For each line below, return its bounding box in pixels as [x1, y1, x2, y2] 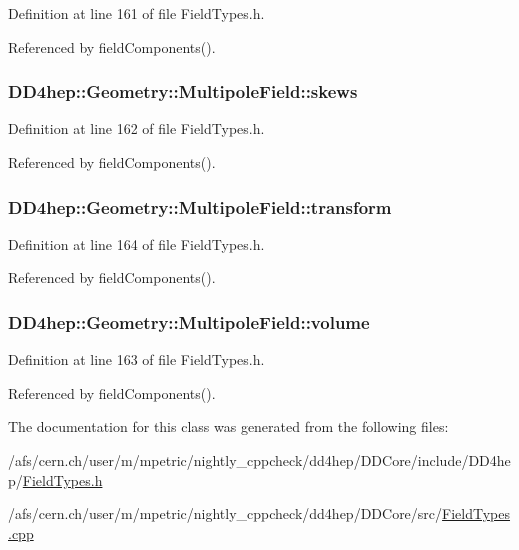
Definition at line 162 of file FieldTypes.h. [8, 118, 265, 139]
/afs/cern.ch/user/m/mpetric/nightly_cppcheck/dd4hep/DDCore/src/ [8, 503, 443, 524]
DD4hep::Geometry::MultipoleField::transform [8, 194, 392, 219]
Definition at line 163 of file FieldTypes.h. [8, 349, 265, 370]
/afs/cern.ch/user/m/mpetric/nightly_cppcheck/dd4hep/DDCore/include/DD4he [8, 450, 511, 470]
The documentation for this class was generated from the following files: [8, 416, 449, 437]
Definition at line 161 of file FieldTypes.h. [8, 3, 265, 23]
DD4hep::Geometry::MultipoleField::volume [8, 309, 370, 334]
